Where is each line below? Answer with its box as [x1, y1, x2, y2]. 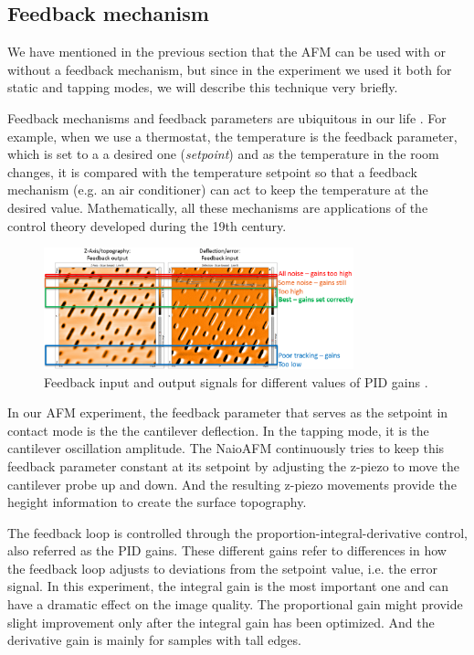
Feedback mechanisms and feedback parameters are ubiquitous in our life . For [7, 108, 447, 127]
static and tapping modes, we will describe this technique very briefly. [7, 78, 398, 97]
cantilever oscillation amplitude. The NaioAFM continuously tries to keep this [7, 438, 445, 458]
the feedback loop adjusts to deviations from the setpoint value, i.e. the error [7, 558, 438, 577]
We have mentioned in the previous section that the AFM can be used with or [7, 42, 446, 61]
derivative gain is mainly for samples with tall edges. [7, 630, 301, 650]
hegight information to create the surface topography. [7, 492, 307, 512]
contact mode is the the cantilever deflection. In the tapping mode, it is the [7, 420, 429, 439]
